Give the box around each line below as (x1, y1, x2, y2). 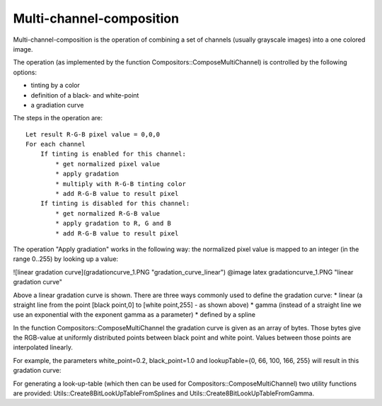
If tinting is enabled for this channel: (40, 150, 187, 158)
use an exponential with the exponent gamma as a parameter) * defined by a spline (13, 311, 256, 319)
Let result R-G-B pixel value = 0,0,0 (25, 130, 161, 138)
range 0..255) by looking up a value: (13, 255, 119, 263)
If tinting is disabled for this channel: (40, 199, 190, 208)
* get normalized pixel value (55, 160, 161, 168)
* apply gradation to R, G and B (55, 219, 171, 228)
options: (13, 68, 37, 76)
